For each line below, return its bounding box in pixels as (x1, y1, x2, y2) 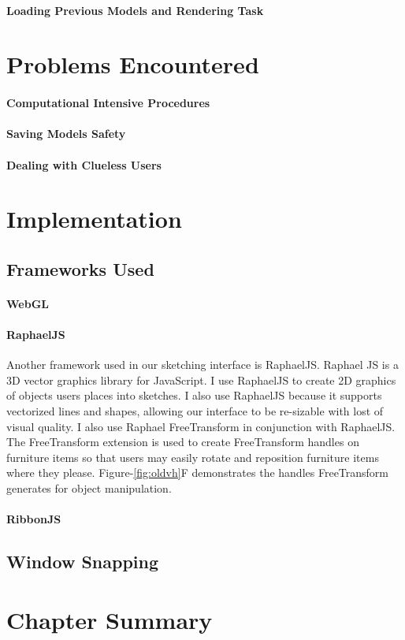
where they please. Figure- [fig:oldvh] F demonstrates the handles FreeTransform (6, 464, 389, 481)
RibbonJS (6, 511, 61, 527)
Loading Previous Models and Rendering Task (6, 2, 264, 18)
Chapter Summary (6, 603, 213, 635)
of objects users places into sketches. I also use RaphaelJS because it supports (6, 387, 382, 404)
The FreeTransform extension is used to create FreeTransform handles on (6, 433, 359, 450)
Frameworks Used (6, 256, 154, 281)
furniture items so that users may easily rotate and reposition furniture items (6, 448, 379, 465)
